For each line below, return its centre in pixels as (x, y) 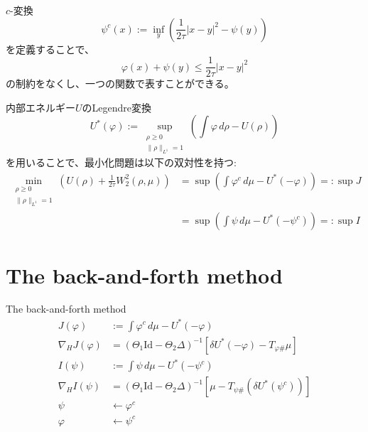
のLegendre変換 (117, 107)
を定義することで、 (50, 49)
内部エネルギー (40, 107)
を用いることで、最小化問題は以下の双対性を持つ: (121, 162)
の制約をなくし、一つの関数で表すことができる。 (120, 83)
